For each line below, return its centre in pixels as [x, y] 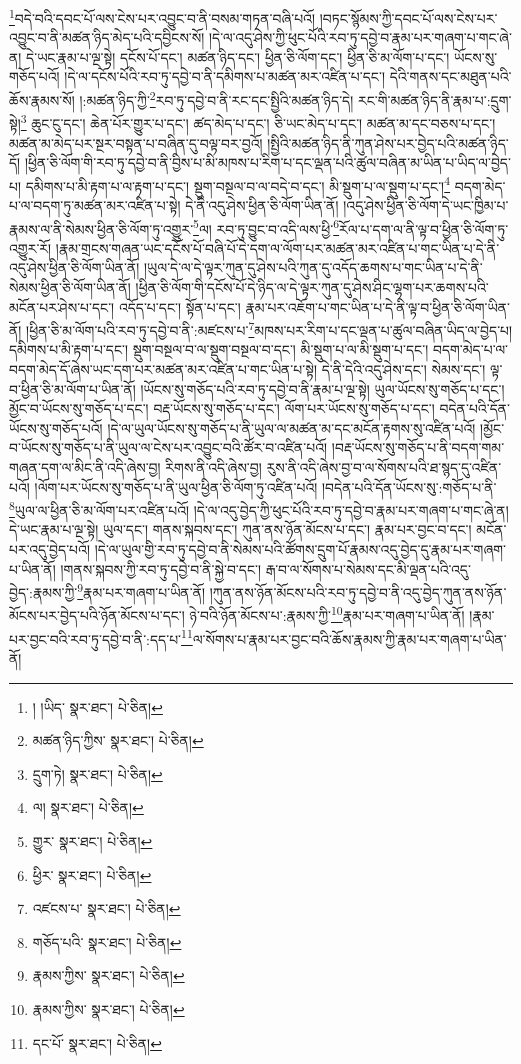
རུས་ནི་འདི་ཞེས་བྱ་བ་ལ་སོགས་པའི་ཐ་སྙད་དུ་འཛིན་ [384, 467]
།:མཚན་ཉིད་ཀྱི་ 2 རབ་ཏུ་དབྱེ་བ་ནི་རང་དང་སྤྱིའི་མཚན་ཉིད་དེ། [216, 98]
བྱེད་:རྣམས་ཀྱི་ [43, 591]
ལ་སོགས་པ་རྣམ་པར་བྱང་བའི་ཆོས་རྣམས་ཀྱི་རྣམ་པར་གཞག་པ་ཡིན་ [349, 638]
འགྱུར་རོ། [30, 247]
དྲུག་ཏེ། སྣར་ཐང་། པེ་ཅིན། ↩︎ [97, 773]
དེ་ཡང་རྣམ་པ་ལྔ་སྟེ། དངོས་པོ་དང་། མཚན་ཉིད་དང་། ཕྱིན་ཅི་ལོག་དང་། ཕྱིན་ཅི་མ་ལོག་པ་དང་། [238, 56]
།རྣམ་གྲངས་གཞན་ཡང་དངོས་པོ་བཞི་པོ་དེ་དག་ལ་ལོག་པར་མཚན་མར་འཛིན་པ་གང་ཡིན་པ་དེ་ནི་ [277, 247]
